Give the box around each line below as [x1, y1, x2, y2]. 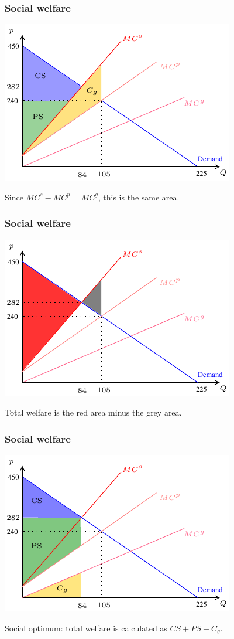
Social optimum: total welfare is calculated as [5, 621, 167, 634]
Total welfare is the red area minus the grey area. [5, 406, 182, 419]
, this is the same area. [98, 191, 180, 203]
